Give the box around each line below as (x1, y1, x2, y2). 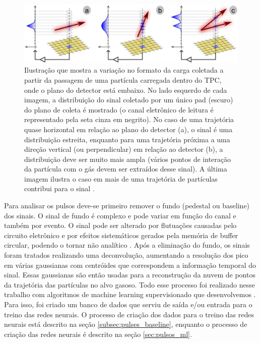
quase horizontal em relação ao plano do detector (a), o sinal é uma (24, 124, 233, 134)
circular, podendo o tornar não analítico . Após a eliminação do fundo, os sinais (4, 240, 250, 250)
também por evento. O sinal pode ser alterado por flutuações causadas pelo (4, 220, 237, 231)
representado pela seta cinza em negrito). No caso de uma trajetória (24, 114, 234, 125)
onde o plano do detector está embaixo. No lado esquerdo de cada (24, 84, 227, 95)
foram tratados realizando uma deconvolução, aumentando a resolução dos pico (4, 250, 248, 260)
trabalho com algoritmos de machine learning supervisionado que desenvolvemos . (4, 289, 256, 300)
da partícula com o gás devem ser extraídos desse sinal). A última (24, 163, 227, 174)
